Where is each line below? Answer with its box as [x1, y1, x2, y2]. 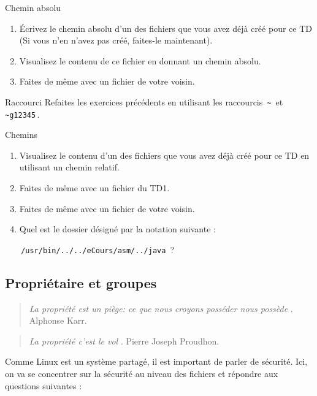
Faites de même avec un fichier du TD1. [19, 181, 170, 194]
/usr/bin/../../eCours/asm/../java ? [21, 243, 174, 256]
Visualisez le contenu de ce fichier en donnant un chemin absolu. [19, 54, 261, 67]
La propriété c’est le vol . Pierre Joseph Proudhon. [29, 334, 220, 347]
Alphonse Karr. [29, 314, 87, 327]
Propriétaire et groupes [5, 273, 157, 292]
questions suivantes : [5, 379, 82, 392]
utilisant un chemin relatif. [19, 161, 120, 173]
